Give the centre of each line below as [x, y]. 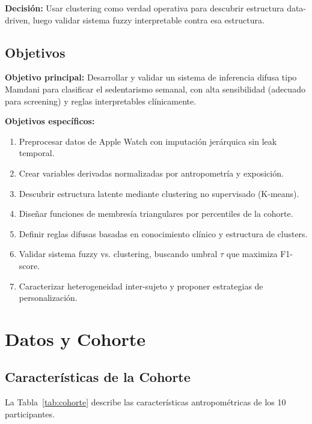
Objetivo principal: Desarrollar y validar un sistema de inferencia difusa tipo [151, 77]
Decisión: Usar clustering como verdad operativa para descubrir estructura [145, 8]
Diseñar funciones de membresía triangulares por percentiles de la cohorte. [156, 214]
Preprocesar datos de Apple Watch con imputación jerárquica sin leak [148, 141]
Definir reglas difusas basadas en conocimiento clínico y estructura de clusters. [163, 233]
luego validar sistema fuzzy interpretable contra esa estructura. [148, 20]
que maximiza [252, 254]
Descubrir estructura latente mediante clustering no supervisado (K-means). [159, 193]
